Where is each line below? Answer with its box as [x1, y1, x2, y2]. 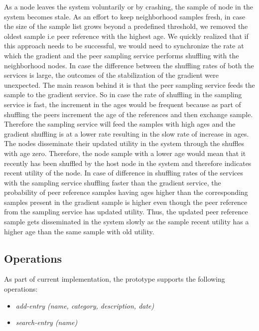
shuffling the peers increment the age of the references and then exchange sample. [4, 109, 253, 119]
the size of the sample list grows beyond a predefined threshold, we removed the [4, 21, 248, 31]
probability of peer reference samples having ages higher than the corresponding [4, 187, 248, 197]
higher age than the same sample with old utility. [4, 226, 154, 236]
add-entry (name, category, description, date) [15, 300, 154, 311]
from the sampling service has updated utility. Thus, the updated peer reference [4, 206, 248, 217]
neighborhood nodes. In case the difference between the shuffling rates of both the [4, 60, 254, 70]
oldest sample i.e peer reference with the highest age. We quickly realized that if [4, 30, 249, 41]
